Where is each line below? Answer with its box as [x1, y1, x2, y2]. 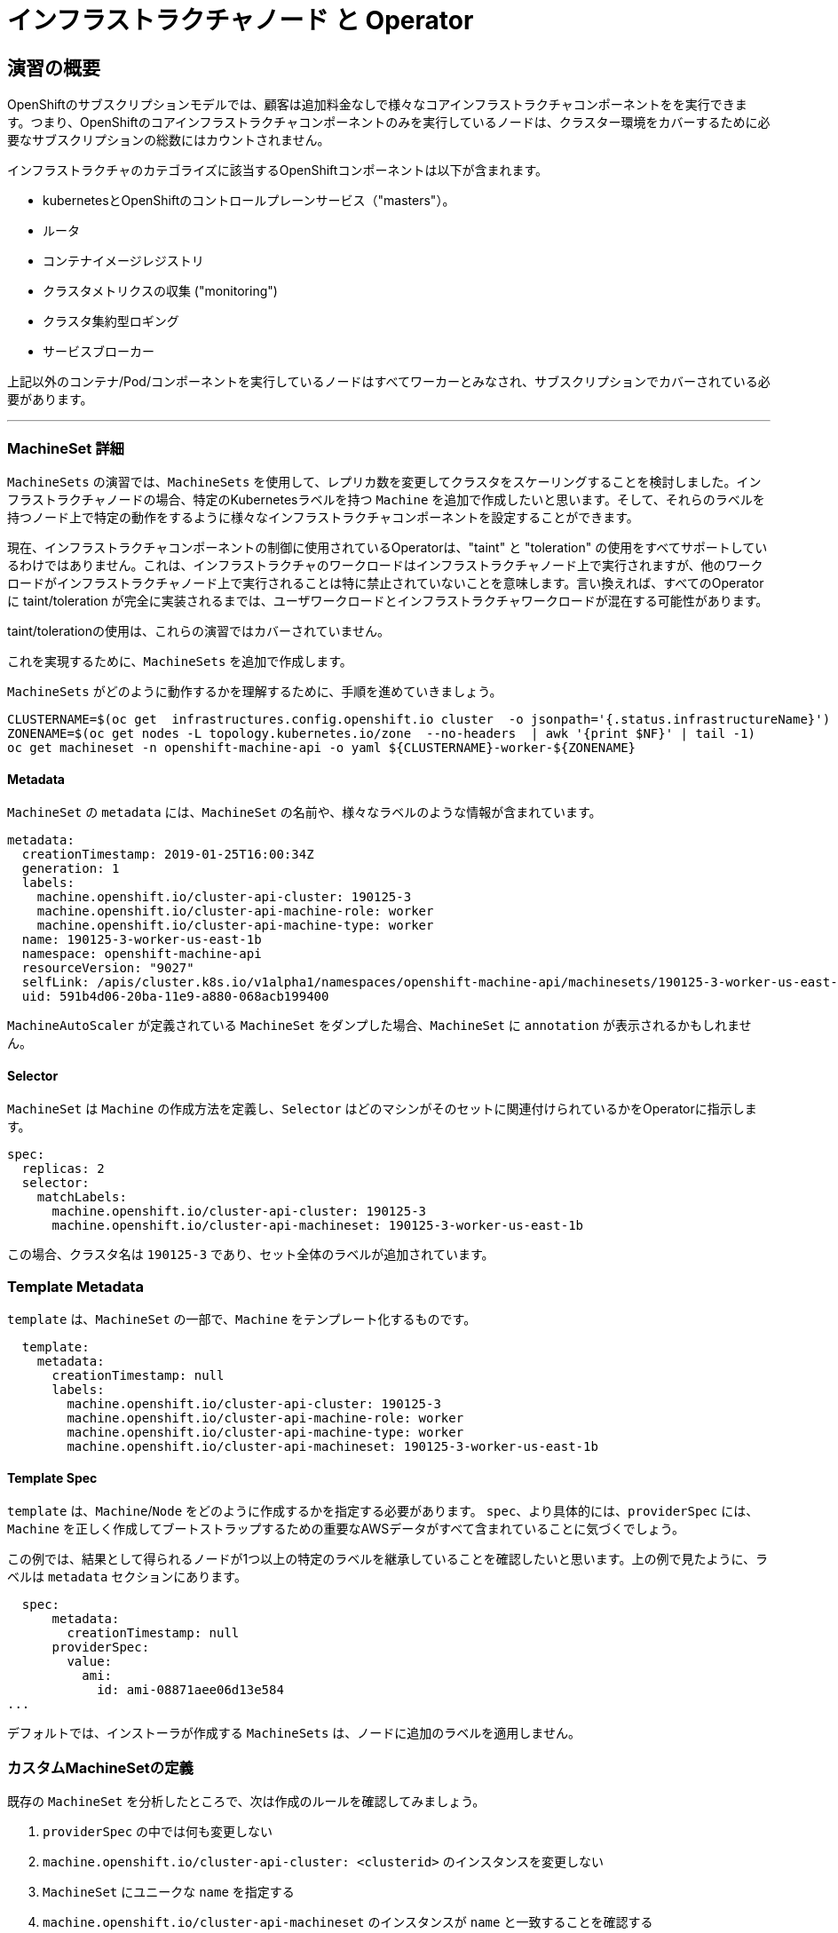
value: [67, 1654, 113, 1669]
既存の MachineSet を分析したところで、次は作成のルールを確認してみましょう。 [7, 1794, 486, 1810]
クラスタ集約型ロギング [43, 313, 179, 329]
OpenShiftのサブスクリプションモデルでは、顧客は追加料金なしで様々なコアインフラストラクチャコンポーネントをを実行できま [7, 97, 747, 113]
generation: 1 [21, 861, 120, 876]
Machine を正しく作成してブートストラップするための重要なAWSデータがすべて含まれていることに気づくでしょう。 [7, 1521, 684, 1537]
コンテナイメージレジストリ [43, 253, 204, 269]
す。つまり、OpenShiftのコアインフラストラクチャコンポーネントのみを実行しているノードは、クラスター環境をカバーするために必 [7, 115, 771, 131]
